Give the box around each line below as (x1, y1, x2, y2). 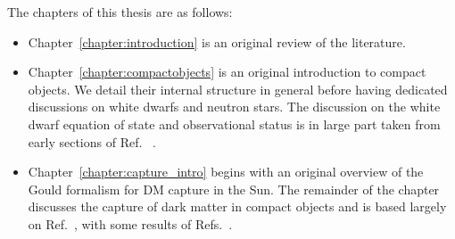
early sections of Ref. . (28, 132, 156, 151)
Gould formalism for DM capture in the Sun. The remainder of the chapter (28, 179, 440, 198)
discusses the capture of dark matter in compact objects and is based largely (28, 197, 447, 216)
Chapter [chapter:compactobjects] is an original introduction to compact (28, 62, 426, 81)
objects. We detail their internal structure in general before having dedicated (28, 79, 448, 98)
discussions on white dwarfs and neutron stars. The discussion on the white (28, 97, 441, 116)
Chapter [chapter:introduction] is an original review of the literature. (28, 32, 406, 51)
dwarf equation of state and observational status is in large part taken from (28, 114, 441, 133)
